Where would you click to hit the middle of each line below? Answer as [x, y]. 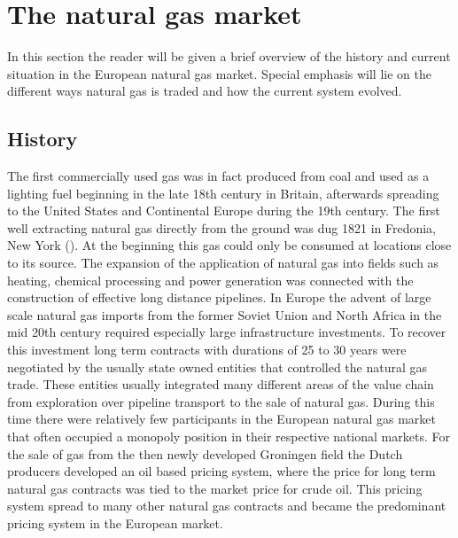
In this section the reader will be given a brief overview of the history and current [229, 56]
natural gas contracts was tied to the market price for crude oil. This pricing [215, 488]
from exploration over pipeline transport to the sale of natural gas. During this [221, 401]
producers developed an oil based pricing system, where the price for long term [221, 471]
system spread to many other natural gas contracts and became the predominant [227, 506]
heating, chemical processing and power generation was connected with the [210, 280]
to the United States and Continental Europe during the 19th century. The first [224, 211]
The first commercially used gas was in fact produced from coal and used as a [218, 176]
